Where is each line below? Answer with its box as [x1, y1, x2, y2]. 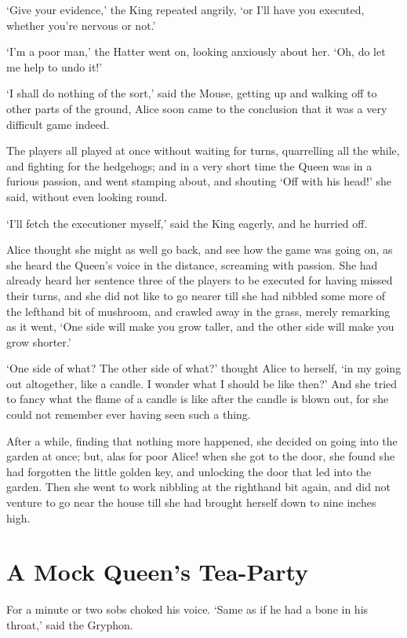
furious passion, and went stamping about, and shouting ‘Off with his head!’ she [6, 173, 392, 189]
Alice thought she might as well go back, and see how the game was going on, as [6, 241, 393, 258]
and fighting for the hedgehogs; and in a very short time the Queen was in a [6, 157, 372, 174]
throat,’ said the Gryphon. [6, 616, 133, 632]
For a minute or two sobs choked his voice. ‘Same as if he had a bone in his [6, 601, 369, 618]
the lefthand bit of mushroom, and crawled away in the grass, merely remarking [6, 302, 391, 319]
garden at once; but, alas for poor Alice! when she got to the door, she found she [6, 448, 395, 464]
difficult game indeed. [6, 115, 110, 132]
